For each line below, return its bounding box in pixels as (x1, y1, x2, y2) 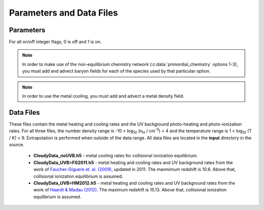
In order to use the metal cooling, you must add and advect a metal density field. (22, 93, 184, 99)
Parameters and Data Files (9, 7, 118, 18)
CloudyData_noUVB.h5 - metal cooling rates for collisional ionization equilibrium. (33, 153, 198, 159)
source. (9, 142, 24, 147)
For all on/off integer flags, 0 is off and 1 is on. (9, 39, 102, 45)
